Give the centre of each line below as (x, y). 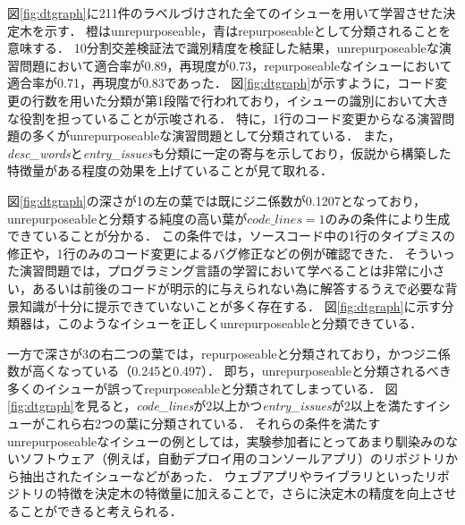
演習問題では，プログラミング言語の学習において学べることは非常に (220, 271)
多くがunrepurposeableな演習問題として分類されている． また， (216, 135)
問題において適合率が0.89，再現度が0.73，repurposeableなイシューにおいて (236, 65)
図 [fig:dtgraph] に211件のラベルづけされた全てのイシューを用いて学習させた (225, 13)
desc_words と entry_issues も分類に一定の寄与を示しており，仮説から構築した (229, 152)
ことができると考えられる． (101, 511)
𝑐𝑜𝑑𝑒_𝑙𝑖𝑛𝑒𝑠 (275, 220)
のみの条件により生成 (388, 218)
